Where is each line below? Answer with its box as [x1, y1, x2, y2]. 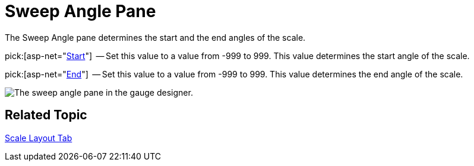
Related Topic [5, 108, 87, 123]
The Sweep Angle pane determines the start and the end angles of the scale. [5, 32, 306, 43]
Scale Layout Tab [5, 132, 72, 143]
